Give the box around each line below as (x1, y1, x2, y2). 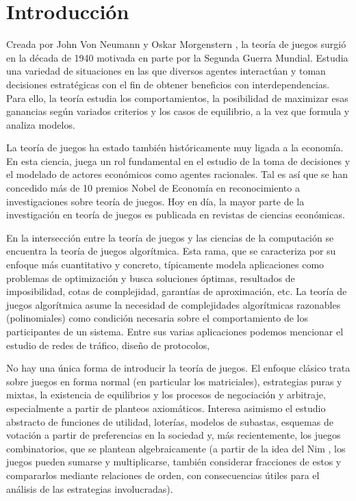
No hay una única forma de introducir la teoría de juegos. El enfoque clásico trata (6, 361, 351, 375)
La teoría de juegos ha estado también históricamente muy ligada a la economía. (6, 140, 344, 155)
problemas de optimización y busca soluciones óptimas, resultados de (6, 270, 295, 285)
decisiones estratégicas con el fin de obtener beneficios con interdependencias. (6, 77, 330, 91)
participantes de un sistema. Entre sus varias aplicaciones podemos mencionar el (6, 324, 344, 338)
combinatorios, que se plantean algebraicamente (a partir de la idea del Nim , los (6, 441, 346, 455)
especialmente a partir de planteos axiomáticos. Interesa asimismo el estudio (6, 400, 326, 415)
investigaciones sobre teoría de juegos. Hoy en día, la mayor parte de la (6, 194, 305, 208)
